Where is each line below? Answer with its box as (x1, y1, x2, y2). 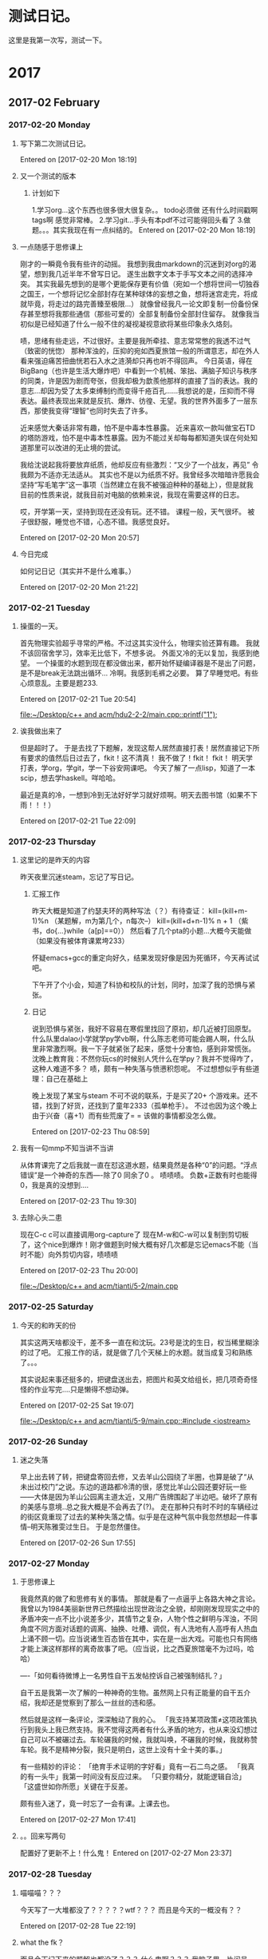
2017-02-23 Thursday (8, 836, 97, 847)
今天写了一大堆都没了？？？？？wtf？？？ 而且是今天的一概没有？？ (19, 1905, 242, 1914)
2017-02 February (8, 95, 100, 109)
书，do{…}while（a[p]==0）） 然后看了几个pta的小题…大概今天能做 (31, 926, 252, 936)
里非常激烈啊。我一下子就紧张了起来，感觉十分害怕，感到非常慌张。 (31, 1044, 256, 1053)
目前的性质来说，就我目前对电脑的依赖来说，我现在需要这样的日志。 (19, 489, 244, 500)
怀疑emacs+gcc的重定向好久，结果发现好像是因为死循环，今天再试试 (31, 953, 260, 963)
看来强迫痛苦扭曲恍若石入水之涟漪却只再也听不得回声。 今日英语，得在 (19, 356, 253, 365)
